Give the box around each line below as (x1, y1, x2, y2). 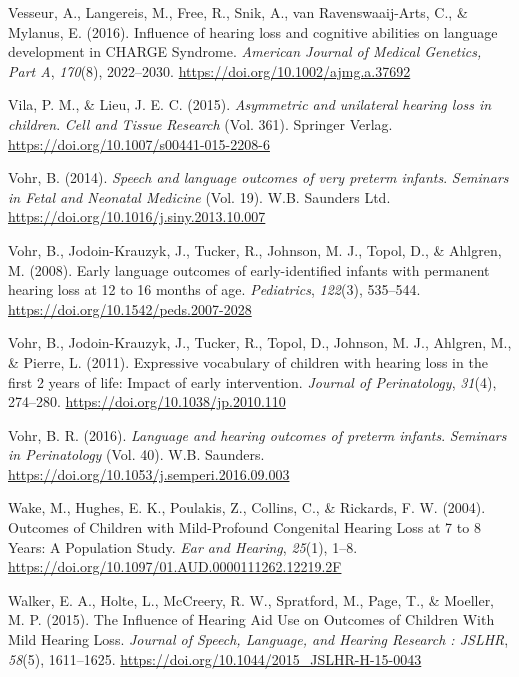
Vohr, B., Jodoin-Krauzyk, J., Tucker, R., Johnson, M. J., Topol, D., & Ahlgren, (8, 239, 502, 260)
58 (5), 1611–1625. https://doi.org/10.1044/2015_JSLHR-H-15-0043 (8, 648, 422, 669)
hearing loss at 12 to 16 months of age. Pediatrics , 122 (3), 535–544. (8, 279, 421, 300)
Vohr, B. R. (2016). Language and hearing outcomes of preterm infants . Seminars (8, 424, 507, 445)
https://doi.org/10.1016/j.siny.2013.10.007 (8, 206, 266, 227)
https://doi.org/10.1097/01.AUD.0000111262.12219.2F (8, 556, 342, 577)
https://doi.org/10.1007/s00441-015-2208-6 (8, 133, 270, 154)
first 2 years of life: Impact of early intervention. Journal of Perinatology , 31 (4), (8, 371, 497, 392)
